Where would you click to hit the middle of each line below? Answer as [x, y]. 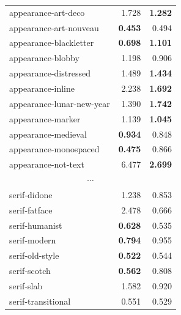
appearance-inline [42, 88]
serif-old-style [34, 255]
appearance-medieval [48, 134]
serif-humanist [36, 225]
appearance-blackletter [52, 43]
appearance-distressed [50, 73]
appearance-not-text [47, 164]
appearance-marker [45, 118]
